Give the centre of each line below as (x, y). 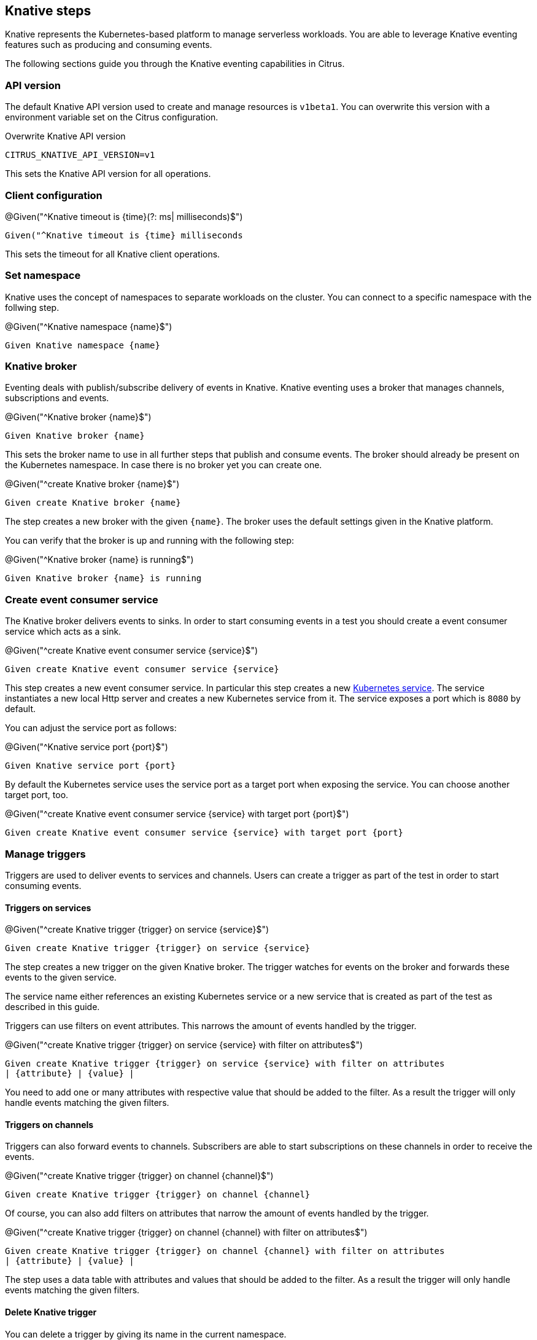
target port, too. (37, 795)
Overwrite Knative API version (65, 136)
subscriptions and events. (57, 398)
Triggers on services (48, 907)
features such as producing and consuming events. (109, 45)
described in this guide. (52, 1007)
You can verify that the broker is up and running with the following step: (150, 541)
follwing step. (32, 307)
